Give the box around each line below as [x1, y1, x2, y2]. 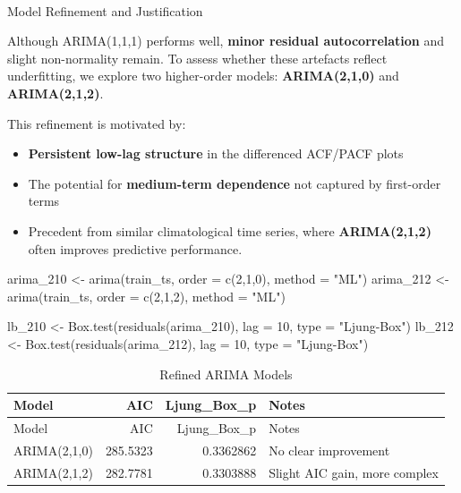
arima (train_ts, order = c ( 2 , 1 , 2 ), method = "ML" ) [7, 286, 286, 305]
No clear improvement [269, 440, 390, 459]
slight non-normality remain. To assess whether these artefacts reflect [7, 48, 388, 67]
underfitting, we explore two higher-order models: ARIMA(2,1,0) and [7, 66, 399, 85]
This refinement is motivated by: [7, 114, 186, 132]
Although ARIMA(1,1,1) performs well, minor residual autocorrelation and [7, 31, 445, 50]
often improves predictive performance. [28, 239, 243, 258]
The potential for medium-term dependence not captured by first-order [28, 174, 441, 192]
